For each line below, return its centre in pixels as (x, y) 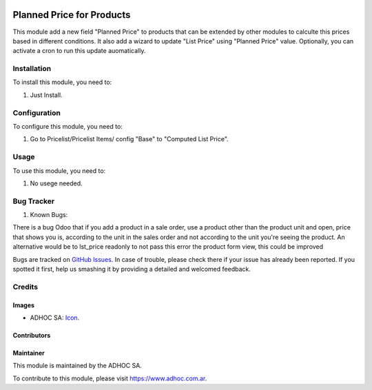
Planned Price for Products (72, 15)
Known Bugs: (49, 215)
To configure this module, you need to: (68, 126)
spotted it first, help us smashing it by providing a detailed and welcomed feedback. (132, 269)
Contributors (32, 335)
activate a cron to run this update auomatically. (79, 51)
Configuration (37, 112)
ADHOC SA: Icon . (55, 318)
